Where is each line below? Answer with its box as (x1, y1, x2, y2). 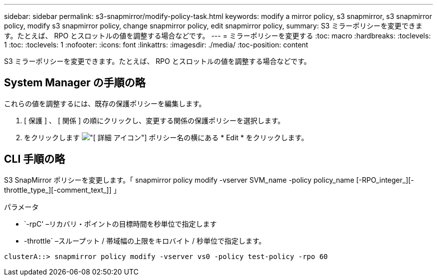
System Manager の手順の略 (4, 76, 146, 89)
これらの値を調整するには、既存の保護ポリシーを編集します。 (4, 99, 206, 108)
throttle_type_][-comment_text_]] (4, 185, 112, 194)
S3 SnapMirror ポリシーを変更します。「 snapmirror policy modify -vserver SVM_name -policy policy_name (4, 175, 355, 184)
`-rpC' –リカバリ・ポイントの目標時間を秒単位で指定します (24, 219, 217, 228)
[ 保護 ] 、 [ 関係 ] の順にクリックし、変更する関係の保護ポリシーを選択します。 (24, 116, 285, 125)
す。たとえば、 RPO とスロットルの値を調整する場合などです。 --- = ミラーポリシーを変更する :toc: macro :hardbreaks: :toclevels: (4, 31, 431, 40)
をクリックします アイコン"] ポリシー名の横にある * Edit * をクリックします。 (24, 133, 308, 142)
